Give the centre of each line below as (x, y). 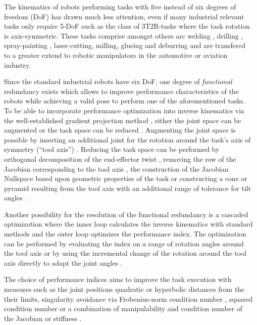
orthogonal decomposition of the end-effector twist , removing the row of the (120, 159)
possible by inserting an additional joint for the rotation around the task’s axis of (128, 139)
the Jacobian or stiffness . (43, 318)
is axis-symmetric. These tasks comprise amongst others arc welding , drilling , (124, 35)
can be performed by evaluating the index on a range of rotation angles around (124, 243)
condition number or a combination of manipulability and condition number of (123, 308)
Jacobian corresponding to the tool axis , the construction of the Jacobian (116, 168)
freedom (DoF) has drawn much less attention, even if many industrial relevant (124, 16)
